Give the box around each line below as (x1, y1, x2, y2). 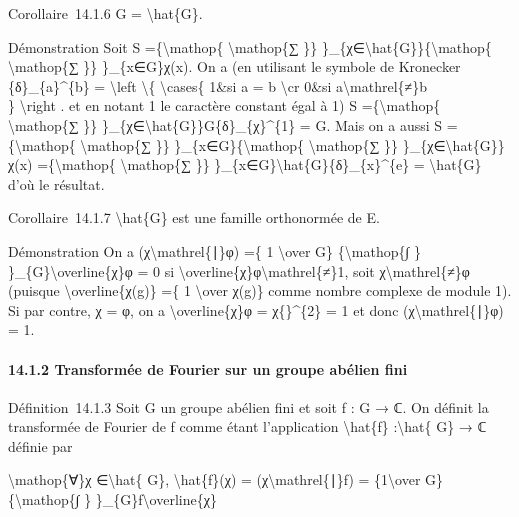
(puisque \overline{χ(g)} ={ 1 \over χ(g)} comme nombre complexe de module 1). (8, 280, 512, 301)
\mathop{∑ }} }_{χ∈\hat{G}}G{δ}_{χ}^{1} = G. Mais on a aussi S (8, 114, 443, 135)
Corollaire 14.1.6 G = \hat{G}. (8, 3, 203, 23)
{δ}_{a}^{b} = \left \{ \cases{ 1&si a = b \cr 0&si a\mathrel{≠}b (8, 75, 428, 96)
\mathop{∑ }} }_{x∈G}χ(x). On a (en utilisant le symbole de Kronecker (8, 56, 461, 77)
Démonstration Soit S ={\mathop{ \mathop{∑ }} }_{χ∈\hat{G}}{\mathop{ (8, 36, 492, 57)
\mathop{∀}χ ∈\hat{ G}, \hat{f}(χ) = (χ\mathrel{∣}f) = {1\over (8, 469, 421, 490)
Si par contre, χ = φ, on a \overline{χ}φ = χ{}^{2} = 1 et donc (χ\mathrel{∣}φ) (8, 299, 504, 320)
